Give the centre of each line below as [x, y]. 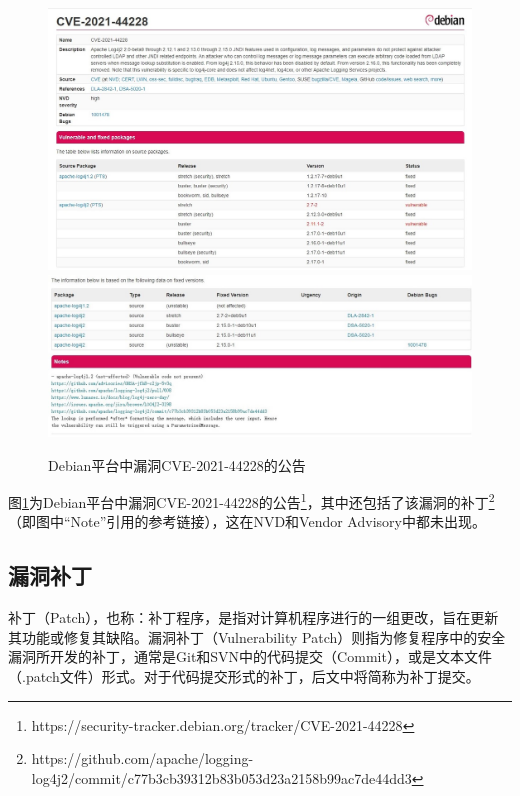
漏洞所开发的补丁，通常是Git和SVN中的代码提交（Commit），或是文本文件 [250, 656]
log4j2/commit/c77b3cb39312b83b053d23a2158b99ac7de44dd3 [221, 777]
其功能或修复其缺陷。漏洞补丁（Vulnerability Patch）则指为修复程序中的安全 [257, 636]
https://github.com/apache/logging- [142, 758]
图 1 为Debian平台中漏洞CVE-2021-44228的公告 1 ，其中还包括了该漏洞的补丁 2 [251, 500]
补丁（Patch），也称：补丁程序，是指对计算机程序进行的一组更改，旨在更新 [253, 617]
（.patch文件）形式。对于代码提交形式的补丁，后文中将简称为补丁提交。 [244, 676]
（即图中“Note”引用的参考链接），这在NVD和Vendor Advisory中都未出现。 [247, 521]
